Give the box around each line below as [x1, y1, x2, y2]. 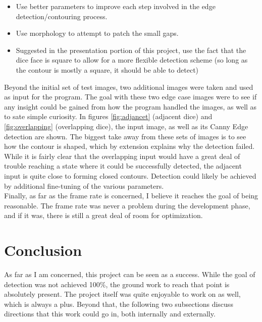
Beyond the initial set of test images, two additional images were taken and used [4, 81, 253, 92]
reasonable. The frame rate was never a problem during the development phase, [4, 200, 250, 210]
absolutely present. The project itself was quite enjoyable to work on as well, [4, 289, 241, 299]
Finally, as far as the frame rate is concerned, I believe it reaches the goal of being [4, 190, 258, 201]
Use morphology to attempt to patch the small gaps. [16, 28, 179, 38]
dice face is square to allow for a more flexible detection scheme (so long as [16, 55, 248, 65]
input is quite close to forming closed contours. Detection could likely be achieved [4, 170, 256, 181]
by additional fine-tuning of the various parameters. [4, 180, 164, 191]
